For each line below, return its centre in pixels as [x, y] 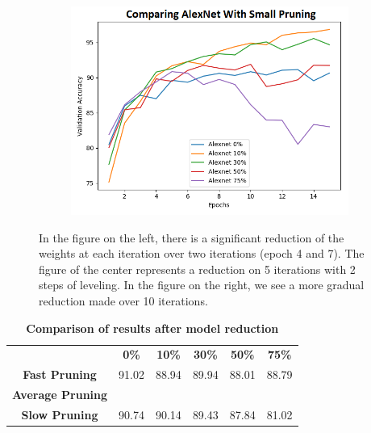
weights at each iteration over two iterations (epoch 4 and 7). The [202, 253]
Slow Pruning [60, 414]
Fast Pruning [60, 374]
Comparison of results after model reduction [152, 328]
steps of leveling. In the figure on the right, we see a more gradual [202, 285]
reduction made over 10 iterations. [123, 300]
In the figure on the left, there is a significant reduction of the [192, 237]
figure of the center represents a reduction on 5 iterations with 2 [197, 269]
